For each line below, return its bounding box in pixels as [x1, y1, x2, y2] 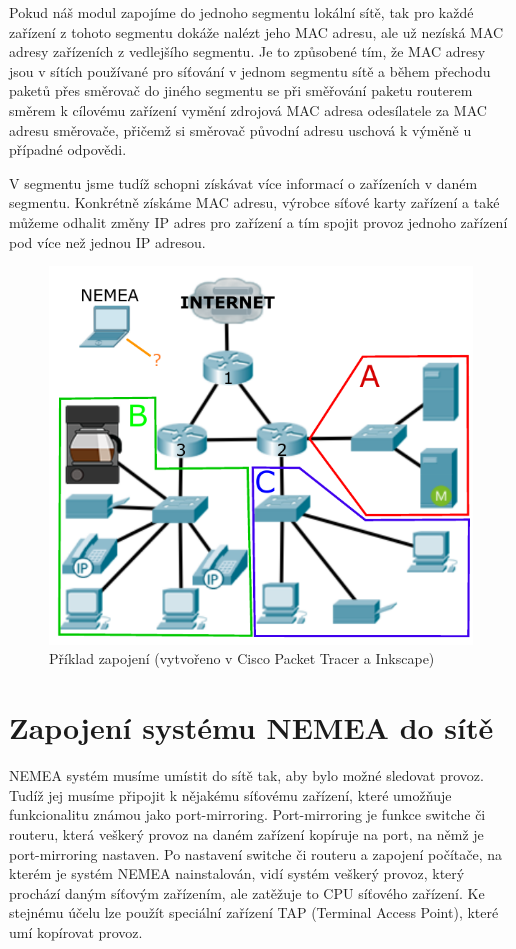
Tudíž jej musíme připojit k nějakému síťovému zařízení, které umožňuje [9, 784, 452, 805]
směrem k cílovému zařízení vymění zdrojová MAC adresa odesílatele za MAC [9, 99, 487, 120]
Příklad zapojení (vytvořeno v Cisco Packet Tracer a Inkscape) [49, 648, 435, 669]
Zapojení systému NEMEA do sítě [9, 707, 494, 748]
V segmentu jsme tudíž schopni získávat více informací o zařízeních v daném [9, 172, 478, 193]
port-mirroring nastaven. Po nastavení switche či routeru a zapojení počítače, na [9, 843, 503, 864]
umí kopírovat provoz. [9, 921, 143, 942]
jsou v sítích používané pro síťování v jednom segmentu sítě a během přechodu [9, 60, 491, 81]
